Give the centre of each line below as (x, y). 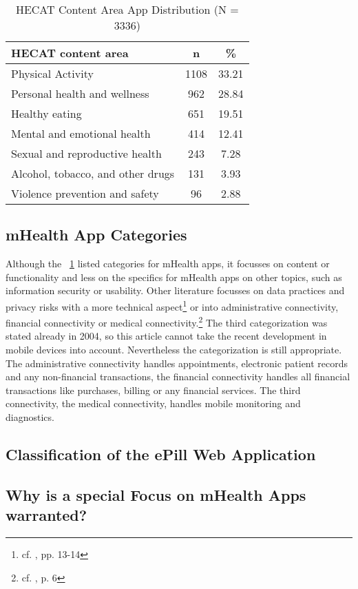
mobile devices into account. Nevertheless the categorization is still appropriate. (174, 350)
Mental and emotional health (81, 133)
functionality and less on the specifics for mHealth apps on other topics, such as (174, 277)
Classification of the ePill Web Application (161, 454)
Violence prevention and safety (85, 193)
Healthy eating (46, 113)
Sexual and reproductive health (86, 153)
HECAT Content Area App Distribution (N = (127, 9)
